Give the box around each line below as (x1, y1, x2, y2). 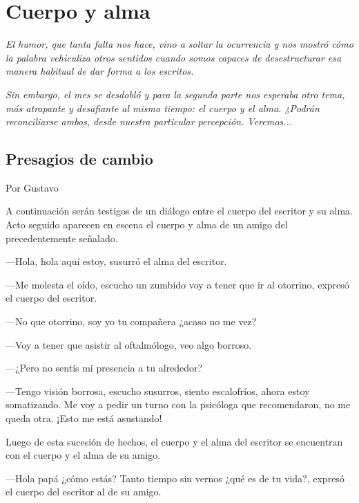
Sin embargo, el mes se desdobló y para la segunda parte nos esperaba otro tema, (6, 86, 345, 101)
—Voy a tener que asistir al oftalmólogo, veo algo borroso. (6, 337, 252, 351)
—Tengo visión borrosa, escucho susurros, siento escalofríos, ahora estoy (6, 383, 310, 398)
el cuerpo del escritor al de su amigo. (6, 484, 162, 499)
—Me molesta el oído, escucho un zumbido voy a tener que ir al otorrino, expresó (6, 277, 349, 291)
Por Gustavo (6, 180, 59, 194)
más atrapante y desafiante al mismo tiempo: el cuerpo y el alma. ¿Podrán (6, 100, 320, 115)
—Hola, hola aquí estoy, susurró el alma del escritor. (6, 254, 227, 268)
